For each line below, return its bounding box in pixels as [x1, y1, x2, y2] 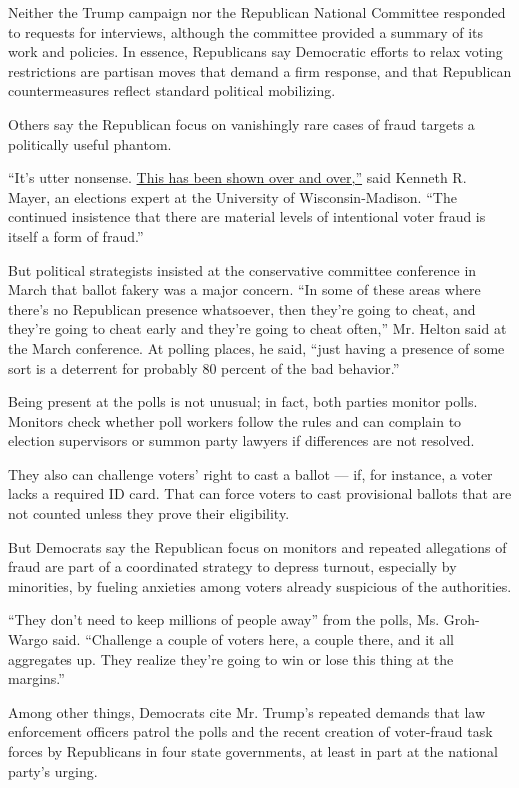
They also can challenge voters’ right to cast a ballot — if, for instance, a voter [8, 463, 493, 484]
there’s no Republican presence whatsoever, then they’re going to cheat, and [8, 298, 476, 319]
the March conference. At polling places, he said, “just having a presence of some [8, 337, 505, 358]
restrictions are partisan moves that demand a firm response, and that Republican [8, 60, 512, 81]
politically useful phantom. [8, 133, 172, 154]
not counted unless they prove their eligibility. [8, 503, 290, 524]
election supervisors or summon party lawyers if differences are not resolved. [8, 430, 475, 451]
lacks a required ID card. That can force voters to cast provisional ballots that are [8, 483, 512, 504]
